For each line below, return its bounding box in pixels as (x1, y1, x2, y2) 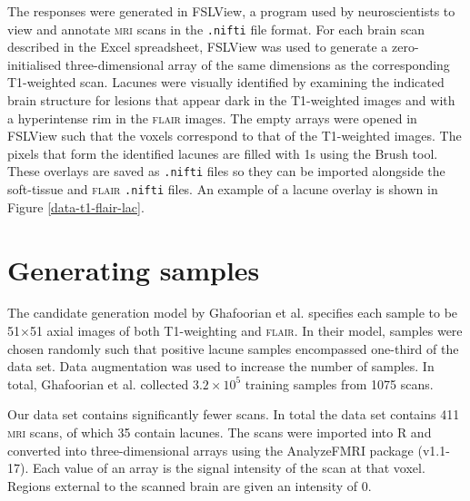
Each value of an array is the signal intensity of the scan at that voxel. (32, 458, 425, 477)
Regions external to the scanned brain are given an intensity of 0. (7, 476, 372, 495)
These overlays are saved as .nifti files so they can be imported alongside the (7, 162, 445, 181)
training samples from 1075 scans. (245, 374, 434, 393)
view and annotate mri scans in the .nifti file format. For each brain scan (7, 19, 425, 38)
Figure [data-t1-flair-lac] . (7, 197, 145, 216)
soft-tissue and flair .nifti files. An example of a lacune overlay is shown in (7, 180, 438, 199)
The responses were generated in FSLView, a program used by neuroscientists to (7, 2, 455, 20)
